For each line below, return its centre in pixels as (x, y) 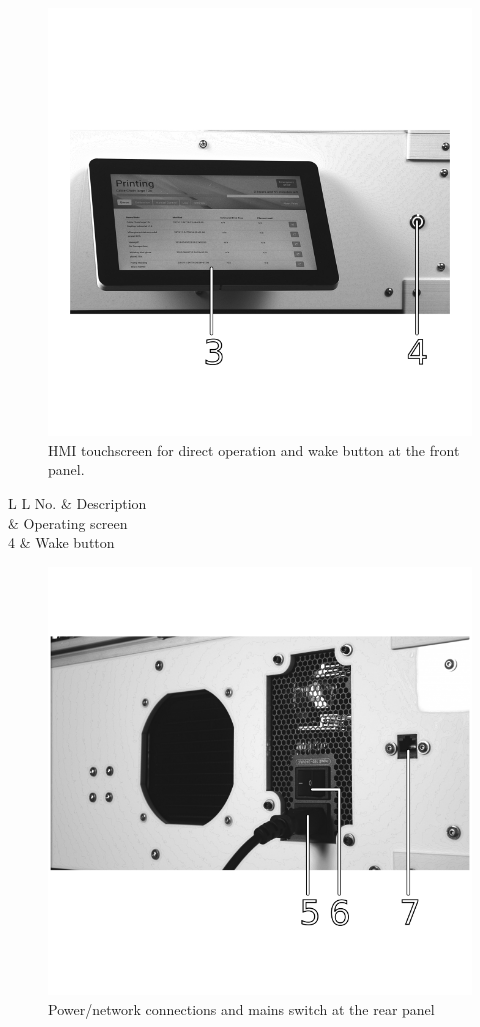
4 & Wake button (61, 542)
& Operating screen (68, 522)
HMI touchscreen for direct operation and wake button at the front (254, 449)
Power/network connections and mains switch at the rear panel (241, 1008)
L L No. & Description (77, 503)
